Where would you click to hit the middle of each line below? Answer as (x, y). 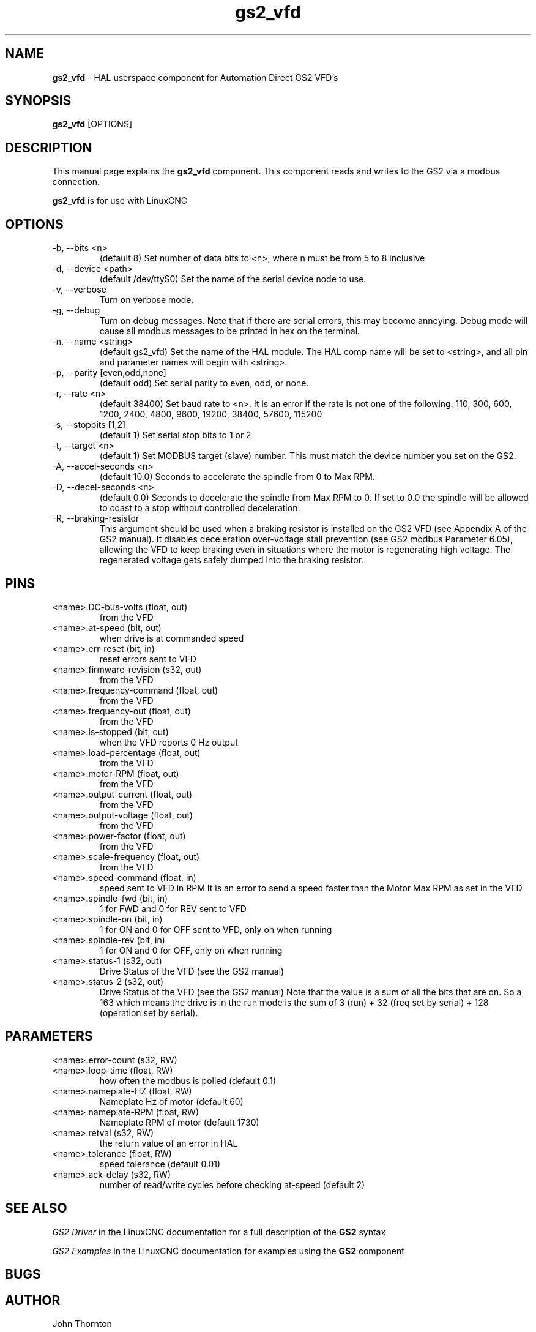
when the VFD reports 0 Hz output (169, 742)
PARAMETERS (49, 1036)
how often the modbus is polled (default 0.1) (188, 1080)
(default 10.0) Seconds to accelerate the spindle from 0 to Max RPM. (237, 477)
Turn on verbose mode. (147, 300)
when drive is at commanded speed (172, 638)
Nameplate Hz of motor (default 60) (171, 1101)
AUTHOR (33, 1300)
